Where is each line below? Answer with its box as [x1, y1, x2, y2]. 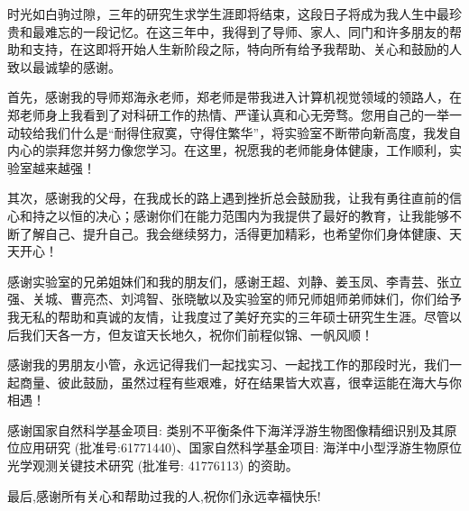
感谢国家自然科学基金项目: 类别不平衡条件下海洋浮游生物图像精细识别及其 [7, 420, 445, 439]
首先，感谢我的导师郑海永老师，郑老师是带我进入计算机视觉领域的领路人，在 [7, 87, 462, 106]
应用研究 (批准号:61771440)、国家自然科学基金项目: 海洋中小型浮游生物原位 [19, 438, 462, 457]
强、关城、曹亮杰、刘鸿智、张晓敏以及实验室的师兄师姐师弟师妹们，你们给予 [7, 289, 462, 308]
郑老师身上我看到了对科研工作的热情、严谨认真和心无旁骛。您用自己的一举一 [7, 105, 462, 123]
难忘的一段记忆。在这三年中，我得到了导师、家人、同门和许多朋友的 [44, 22, 449, 41]
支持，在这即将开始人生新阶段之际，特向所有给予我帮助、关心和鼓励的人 [32, 40, 462, 59]
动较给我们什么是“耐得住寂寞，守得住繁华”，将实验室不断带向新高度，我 [7, 123, 437, 141]
